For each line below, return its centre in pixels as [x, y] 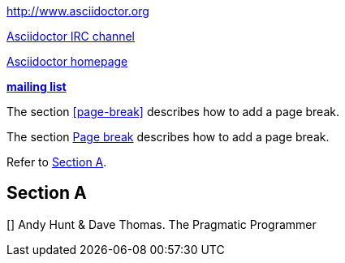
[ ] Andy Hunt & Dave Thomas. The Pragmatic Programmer [162, 224]
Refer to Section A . [57, 162]
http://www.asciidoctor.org [78, 11]
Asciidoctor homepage [67, 61]
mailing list [37, 86]
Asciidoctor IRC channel [71, 36]
